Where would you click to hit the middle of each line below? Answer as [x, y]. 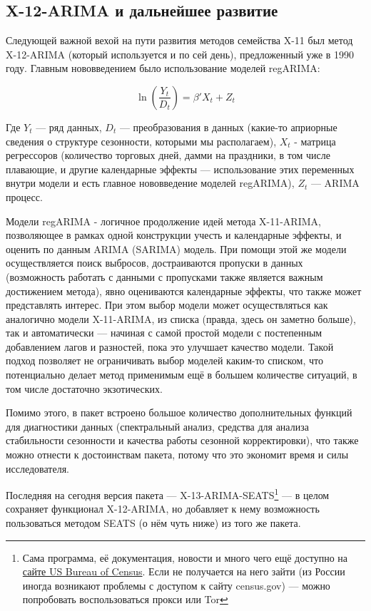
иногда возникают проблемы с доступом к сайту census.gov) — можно [176, 585]
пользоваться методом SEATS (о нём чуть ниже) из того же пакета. [153, 523]
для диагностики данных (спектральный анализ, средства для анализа [157, 426]
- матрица [315, 141]
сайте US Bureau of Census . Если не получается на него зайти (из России [184, 571]
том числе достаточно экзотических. [84, 388]
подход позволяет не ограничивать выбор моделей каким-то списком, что [164, 360]
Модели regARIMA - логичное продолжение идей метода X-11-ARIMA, [163, 221]
